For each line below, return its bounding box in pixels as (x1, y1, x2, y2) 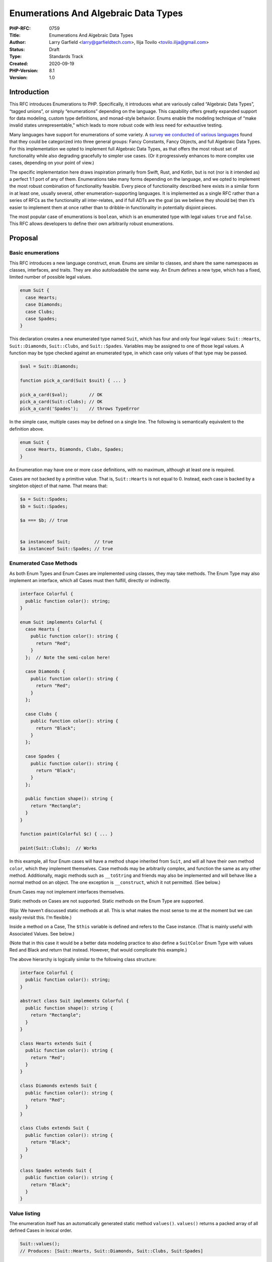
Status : (9, 46, 25, 52)
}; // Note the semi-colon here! (25, 654, 111, 660)
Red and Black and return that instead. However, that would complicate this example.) (9, 947, 187, 953)
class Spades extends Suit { (20, 1168, 92, 1173)
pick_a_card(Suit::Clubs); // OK (20, 399, 103, 405)
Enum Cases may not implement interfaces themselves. (9, 888, 125, 895)
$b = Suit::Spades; (20, 503, 68, 509)
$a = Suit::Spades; (20, 496, 68, 502)
